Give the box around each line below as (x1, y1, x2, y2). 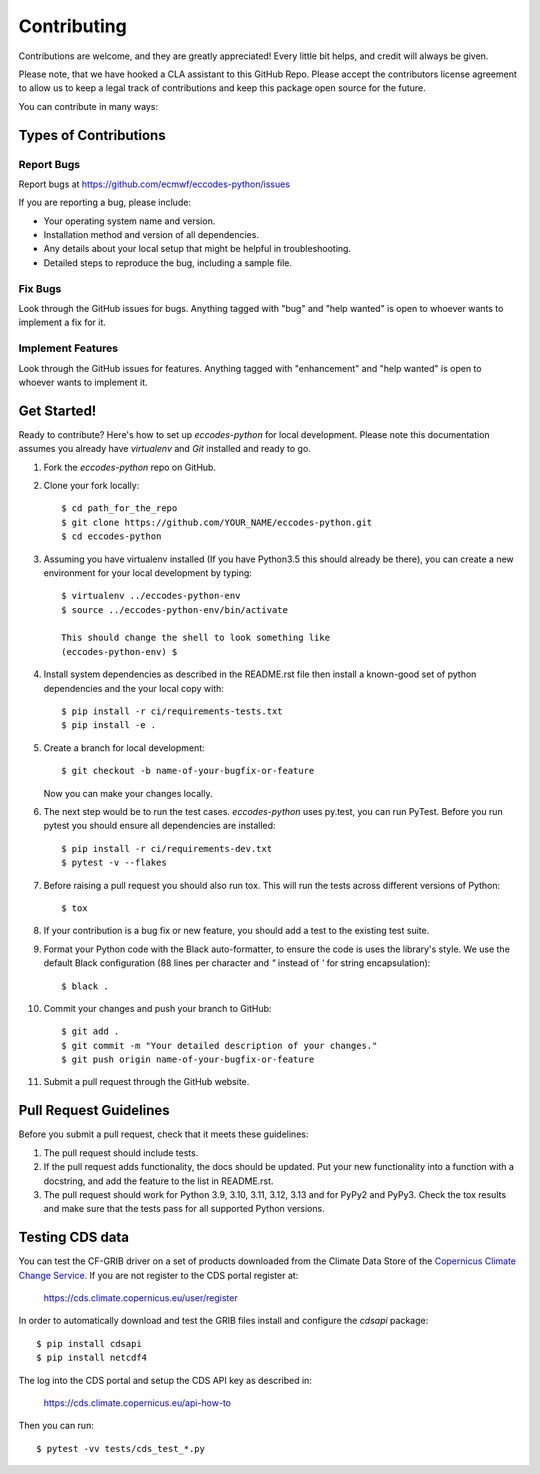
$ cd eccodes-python (61, 531, 162, 542)
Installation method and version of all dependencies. (43, 229, 260, 241)
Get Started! (18, 402, 97, 419)
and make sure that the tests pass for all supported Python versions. (43, 1203, 325, 1215)
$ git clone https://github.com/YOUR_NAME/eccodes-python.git (61, 516, 373, 528)
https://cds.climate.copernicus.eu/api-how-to (43, 1396, 232, 1409)
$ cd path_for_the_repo (61, 503, 178, 514)
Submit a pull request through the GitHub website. (43, 1076, 250, 1088)
